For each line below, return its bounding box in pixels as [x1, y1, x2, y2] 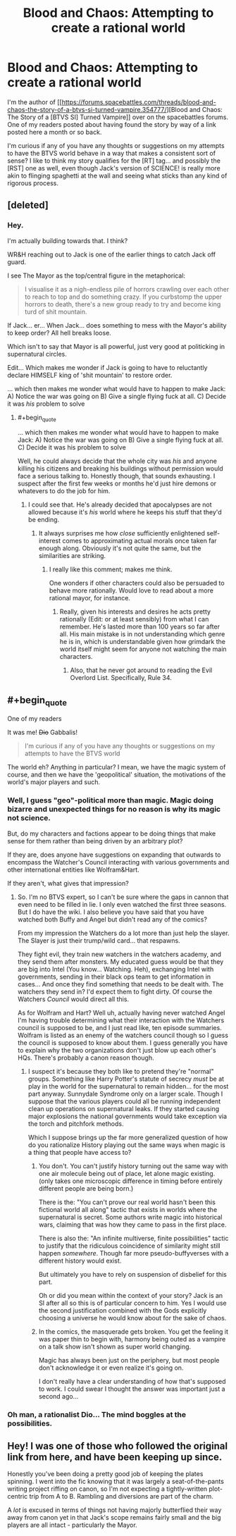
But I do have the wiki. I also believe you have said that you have [17, 908, 204, 916]
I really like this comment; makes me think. [49, 565, 173, 574]
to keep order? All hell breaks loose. [7, 328, 111, 337]
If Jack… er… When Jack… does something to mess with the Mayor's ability [7, 321, 227, 329]
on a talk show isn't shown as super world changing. [38, 1342, 192, 1351]
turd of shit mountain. [24, 307, 87, 316]
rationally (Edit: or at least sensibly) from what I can [59, 615, 209, 624]
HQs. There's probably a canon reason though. [17, 1053, 154, 1062]
